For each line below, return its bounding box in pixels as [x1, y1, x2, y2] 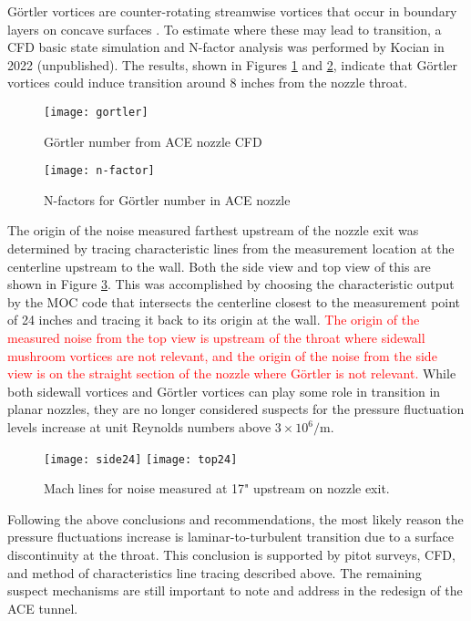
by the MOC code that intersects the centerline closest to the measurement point [7, 292, 461, 311]
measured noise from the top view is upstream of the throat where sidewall [7, 328, 425, 347]
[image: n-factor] [44, 164, 155, 178]
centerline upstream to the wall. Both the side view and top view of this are [7, 256, 431, 275]
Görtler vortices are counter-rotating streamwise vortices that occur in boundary [7, 2, 457, 20]
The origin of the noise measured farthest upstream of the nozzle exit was [7, 221, 419, 240]
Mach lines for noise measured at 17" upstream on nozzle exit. [44, 479, 390, 498]
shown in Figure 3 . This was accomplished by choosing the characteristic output [7, 274, 455, 294]
